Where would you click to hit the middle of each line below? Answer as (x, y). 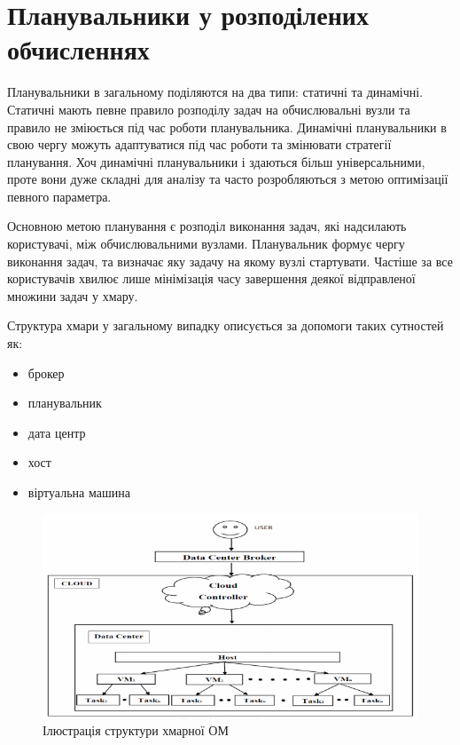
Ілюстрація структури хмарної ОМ (136, 730)
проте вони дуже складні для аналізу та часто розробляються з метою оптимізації (228, 179)
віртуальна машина (79, 492)
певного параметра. (59, 196)
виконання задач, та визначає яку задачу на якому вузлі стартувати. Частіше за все (230, 261)
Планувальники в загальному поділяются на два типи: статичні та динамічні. (215, 92)
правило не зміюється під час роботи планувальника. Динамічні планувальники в (227, 127)
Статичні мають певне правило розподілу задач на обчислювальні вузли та (209, 109)
